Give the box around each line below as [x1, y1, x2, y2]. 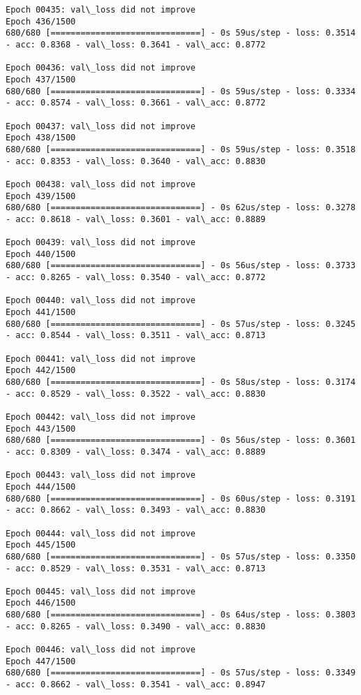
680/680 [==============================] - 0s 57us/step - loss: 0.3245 [6, 319, 356, 329]
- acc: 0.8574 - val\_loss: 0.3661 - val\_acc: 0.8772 [6, 98, 266, 108]
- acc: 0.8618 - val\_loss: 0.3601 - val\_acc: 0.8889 [6, 214, 266, 224]
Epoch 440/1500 [6, 249, 76, 259]
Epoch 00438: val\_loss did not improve [6, 179, 196, 189]
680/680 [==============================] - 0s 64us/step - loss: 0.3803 [6, 610, 356, 620]
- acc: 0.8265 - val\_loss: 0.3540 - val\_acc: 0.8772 [6, 272, 266, 283]
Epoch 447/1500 [6, 656, 76, 666]
